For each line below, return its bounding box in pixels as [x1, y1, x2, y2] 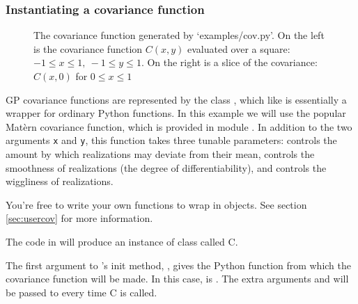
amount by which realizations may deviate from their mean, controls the [6, 147, 315, 161]
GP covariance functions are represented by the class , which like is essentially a [6, 92, 347, 106]
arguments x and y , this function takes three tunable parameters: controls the [6, 133, 337, 147]
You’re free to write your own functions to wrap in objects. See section [6, 197, 307, 211]
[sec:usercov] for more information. [6, 211, 153, 225]
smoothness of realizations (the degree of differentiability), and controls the [6, 160, 327, 175]
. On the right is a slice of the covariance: [141, 55, 318, 70]
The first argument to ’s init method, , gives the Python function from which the [6, 257, 352, 272]
